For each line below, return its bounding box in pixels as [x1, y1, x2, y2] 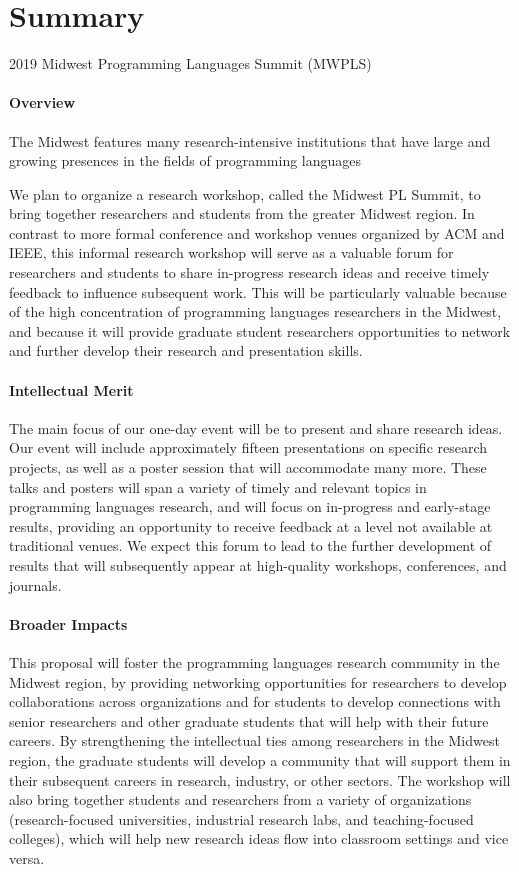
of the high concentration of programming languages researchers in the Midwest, [9, 301, 502, 322]
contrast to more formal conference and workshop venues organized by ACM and [9, 222, 505, 243]
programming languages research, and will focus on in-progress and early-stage [9, 496, 491, 517]
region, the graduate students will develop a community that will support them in [9, 749, 511, 770]
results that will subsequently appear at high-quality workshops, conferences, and [9, 555, 507, 575]
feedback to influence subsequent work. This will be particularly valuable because [9, 281, 507, 302]
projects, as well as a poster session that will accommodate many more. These [9, 457, 487, 478]
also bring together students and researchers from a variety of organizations [9, 789, 472, 810]
